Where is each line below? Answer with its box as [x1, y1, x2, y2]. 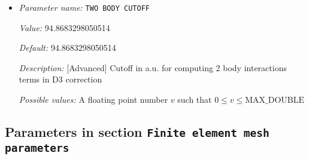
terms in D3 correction [19, 73, 102, 85]
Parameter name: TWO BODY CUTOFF [19, 1, 150, 13]
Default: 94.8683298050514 [19, 41, 116, 54]
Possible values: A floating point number [19, 93, 168, 106]
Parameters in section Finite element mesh [5, 123, 269, 141]
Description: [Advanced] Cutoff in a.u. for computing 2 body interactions [19, 61, 287, 74]
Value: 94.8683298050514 [19, 21, 110, 33]
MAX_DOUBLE [245, 96, 305, 105]
